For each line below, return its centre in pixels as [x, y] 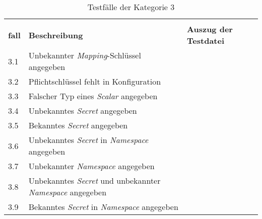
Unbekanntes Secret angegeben [83, 111]
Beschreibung [56, 35]
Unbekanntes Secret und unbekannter [94, 180]
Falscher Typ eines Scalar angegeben [93, 96]
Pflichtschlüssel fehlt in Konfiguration [95, 81]
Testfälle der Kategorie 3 [131, 7]
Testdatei [206, 41]
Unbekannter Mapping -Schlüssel [85, 55]
